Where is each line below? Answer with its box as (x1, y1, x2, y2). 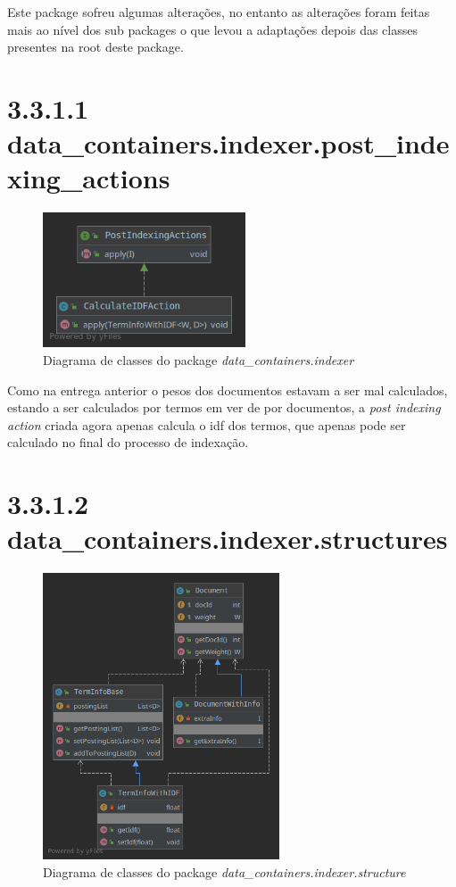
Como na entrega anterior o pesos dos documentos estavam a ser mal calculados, (7, 380, 448, 399)
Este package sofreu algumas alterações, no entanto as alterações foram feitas (7, 3, 430, 21)
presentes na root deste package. (7, 37, 184, 56)
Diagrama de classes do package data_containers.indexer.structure (43, 862, 406, 881)
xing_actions (7, 160, 170, 196)
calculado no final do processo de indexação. (7, 433, 249, 452)
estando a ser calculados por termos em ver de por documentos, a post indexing (7, 398, 441, 417)
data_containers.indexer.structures (7, 520, 448, 557)
